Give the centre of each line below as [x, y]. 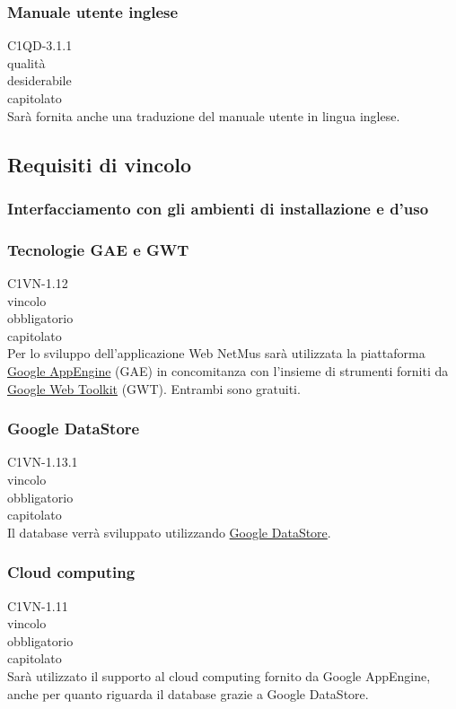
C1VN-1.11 [38, 605]
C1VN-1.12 [38, 283]
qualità [26, 62]
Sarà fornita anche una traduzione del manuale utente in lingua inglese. [204, 115]
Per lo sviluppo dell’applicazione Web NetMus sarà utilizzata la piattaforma [216, 353]
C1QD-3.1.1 [40, 45]
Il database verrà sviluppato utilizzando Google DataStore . [169, 532]
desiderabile [39, 80]
